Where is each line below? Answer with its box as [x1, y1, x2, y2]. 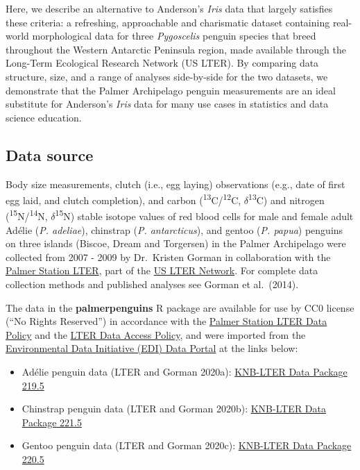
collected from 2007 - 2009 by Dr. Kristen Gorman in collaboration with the [6, 249, 331, 264]
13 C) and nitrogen [248, 191, 325, 207]
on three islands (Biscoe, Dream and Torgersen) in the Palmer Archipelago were [6, 236, 346, 251]
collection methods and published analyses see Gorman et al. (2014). [6, 277, 299, 292]
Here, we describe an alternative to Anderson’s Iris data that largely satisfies [6, 1, 333, 15]
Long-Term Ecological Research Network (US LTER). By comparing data [6, 56, 319, 70]
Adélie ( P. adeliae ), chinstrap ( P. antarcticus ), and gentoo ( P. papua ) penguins [6, 222, 343, 237]
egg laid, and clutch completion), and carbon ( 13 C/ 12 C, [6, 191, 241, 207]
